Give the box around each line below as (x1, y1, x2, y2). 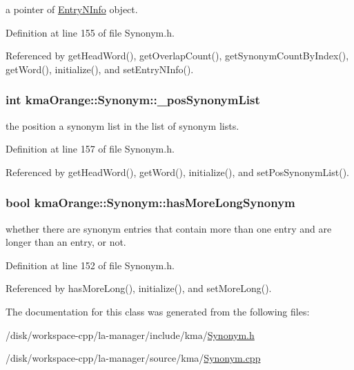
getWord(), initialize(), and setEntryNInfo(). (6, 61, 194, 76)
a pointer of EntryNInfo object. (6, 2, 138, 16)
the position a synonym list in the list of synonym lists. (6, 118, 239, 133)
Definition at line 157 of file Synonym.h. (6, 142, 175, 156)
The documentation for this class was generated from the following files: (6, 304, 310, 318)
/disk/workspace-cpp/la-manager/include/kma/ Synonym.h (6, 327, 255, 342)
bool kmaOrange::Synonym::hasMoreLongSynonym (6, 194, 295, 211)
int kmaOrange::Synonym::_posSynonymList (6, 91, 260, 108)
